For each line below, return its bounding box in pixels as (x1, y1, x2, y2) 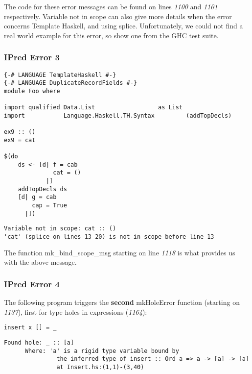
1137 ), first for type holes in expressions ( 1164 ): (4, 306, 147, 317)
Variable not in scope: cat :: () (4, 225, 116, 232)
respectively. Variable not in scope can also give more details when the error (4, 11, 232, 21)
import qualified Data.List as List (4, 104, 183, 111)
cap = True (32, 202, 67, 209)
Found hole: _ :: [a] (4, 339, 74, 346)
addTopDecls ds (18, 185, 67, 193)
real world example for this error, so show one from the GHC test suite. (4, 30, 219, 40)
